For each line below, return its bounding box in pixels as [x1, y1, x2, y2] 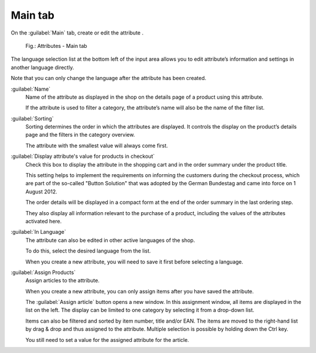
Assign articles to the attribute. [25, 277, 99, 284]
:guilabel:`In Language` [11, 229, 67, 236]
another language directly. [11, 64, 74, 71]
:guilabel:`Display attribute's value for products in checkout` [11, 153, 155, 160]
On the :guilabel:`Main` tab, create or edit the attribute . [11, 29, 143, 36]
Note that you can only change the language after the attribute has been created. [11, 75, 207, 82]
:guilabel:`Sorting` [11, 115, 54, 122]
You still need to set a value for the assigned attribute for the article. [25, 336, 190, 343]
